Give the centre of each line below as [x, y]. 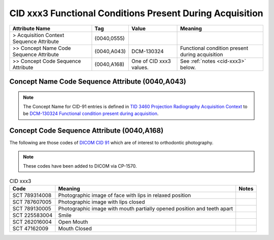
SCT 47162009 [30, 228]
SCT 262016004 [32, 222]
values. [140, 67]
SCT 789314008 [32, 195]
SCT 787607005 [32, 202]
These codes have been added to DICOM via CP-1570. [80, 166]
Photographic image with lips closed [101, 202]
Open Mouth [73, 222]
